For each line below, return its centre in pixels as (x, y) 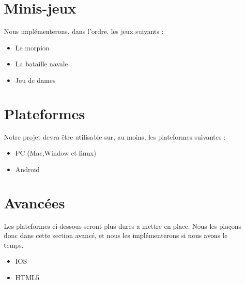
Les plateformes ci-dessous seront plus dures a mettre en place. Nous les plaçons (122, 226)
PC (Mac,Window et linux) (56, 153)
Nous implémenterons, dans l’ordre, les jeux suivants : (84, 31)
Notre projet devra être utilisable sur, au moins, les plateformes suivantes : (115, 136)
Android (28, 169)
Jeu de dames (35, 80)
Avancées (35, 202)
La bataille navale (42, 64)
